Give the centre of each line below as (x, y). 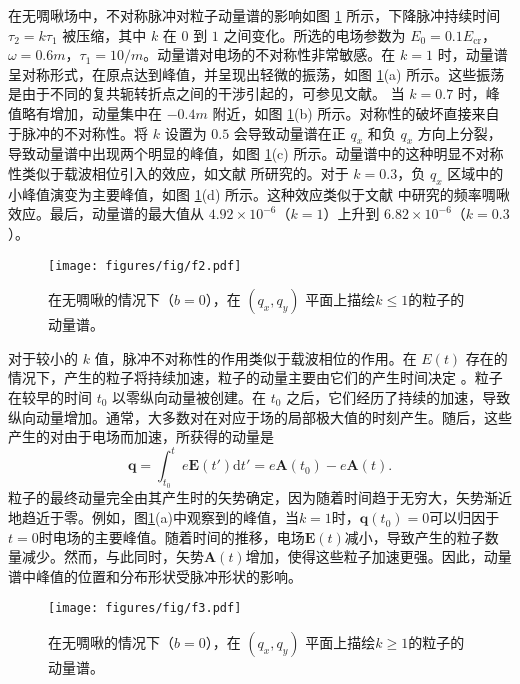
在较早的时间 (50, 396)
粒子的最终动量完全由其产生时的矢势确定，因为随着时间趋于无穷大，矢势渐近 (260, 497)
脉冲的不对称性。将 (84, 132)
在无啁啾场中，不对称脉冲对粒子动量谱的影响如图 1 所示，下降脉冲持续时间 (254, 15)
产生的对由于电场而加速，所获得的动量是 (141, 436)
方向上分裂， (459, 132)
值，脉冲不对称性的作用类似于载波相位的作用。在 (255, 357)
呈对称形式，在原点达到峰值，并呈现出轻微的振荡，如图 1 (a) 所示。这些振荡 (256, 73)
